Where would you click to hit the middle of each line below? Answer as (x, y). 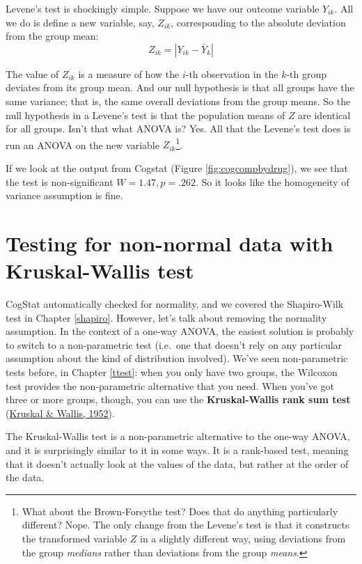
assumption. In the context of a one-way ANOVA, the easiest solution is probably (180, 331)
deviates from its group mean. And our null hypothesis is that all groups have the (180, 87)
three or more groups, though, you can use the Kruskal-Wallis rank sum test (178, 399)
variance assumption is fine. (64, 195)
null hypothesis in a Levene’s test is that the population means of (145, 115)
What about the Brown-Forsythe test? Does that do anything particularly (180, 511)
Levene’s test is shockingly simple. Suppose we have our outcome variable (163, 8)
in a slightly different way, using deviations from (243, 538)
